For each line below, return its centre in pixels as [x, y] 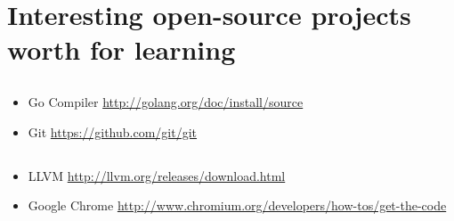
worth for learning [122, 49]
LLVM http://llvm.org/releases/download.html [157, 175]
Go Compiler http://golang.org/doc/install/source [166, 101]
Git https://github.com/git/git [113, 131]
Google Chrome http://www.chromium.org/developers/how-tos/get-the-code [237, 205]
